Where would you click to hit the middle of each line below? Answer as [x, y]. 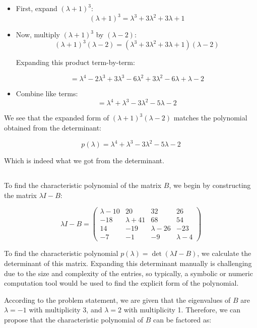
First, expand [37, 8]
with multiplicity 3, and [66, 310]
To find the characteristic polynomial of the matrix [83, 185]
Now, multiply [38, 35]
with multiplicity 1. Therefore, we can [182, 310]
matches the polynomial [210, 118]
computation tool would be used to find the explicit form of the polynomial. [121, 283]
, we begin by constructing [210, 185]
